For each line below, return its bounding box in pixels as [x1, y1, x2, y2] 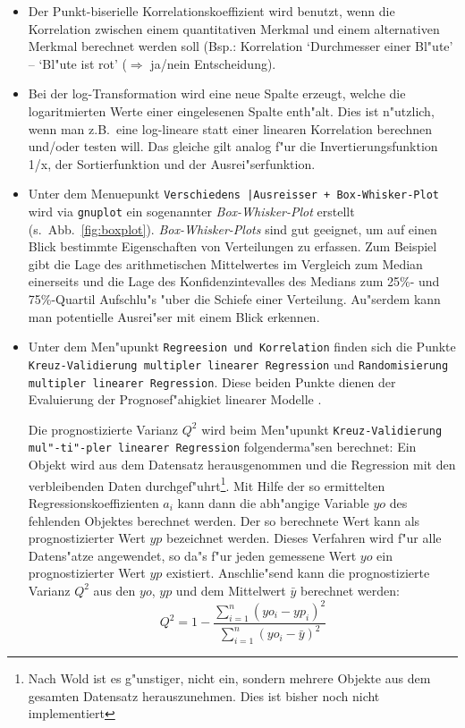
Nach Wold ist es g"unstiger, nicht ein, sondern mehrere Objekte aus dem [28, 669, 431, 688]
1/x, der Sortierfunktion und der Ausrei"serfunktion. [28, 154, 316, 173]
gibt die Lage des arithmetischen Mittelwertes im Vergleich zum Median [28, 254, 423, 273]
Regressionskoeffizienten [28, 493, 159, 512]
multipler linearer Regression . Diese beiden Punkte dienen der [28, 372, 396, 391]
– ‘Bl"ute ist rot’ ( [28, 54, 127, 72]
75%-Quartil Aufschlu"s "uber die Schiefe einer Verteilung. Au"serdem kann [28, 290, 441, 309]
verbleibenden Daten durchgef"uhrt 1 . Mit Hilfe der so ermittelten [28, 473, 385, 495]
